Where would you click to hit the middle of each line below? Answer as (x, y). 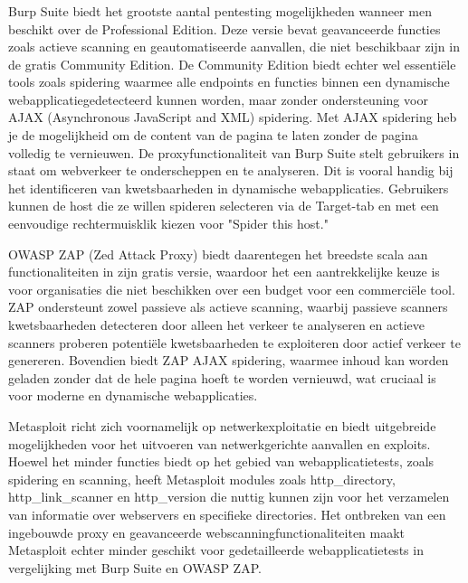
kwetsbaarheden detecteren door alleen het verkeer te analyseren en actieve (216, 325)
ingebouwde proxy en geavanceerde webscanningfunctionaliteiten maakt (207, 532)
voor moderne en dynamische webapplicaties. (133, 395)
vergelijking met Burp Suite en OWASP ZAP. (135, 567)
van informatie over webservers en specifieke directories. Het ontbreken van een (227, 514)
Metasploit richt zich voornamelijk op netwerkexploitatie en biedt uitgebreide (222, 425)
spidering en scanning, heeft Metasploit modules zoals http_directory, (202, 479)
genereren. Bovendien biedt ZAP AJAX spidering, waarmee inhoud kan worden (229, 360)
